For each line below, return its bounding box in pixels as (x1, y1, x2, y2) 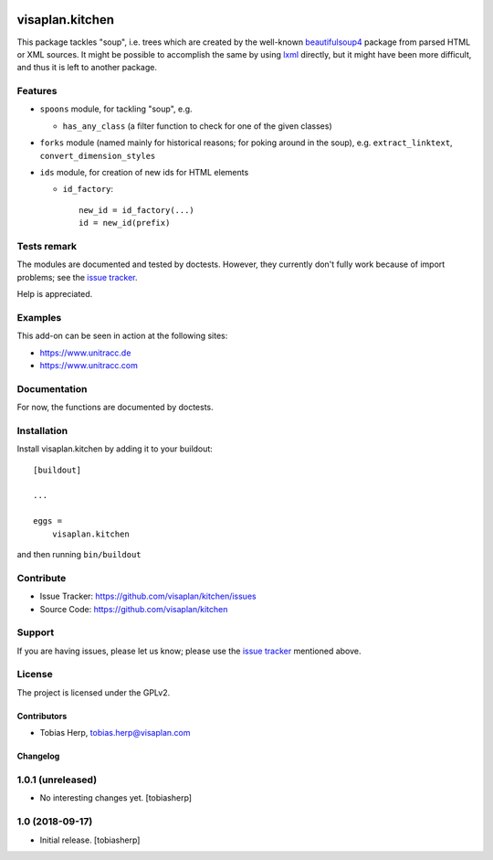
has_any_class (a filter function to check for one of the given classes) (62, 120, 332, 132)
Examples (16, 311, 62, 324)
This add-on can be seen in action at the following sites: (16, 330, 228, 342)
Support (16, 626, 55, 639)
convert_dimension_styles (39, 151, 156, 161)
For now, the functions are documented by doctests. (16, 402, 214, 413)
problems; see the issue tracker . (16, 271, 138, 282)
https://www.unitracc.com (39, 360, 139, 371)
